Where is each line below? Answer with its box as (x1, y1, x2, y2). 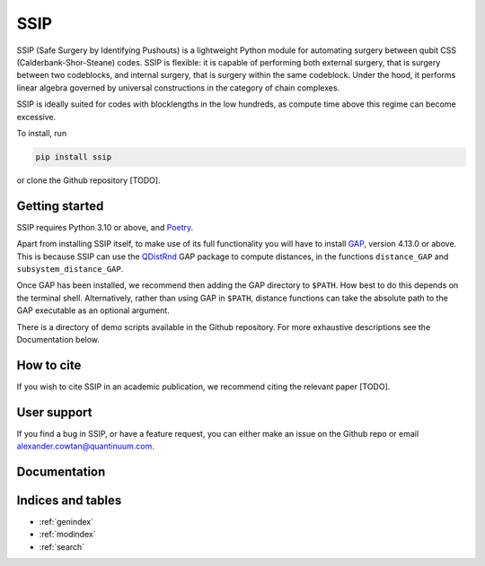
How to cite (16, 357, 82, 372)
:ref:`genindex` (39, 517, 94, 527)
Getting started (16, 198, 104, 213)
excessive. (16, 111, 57, 122)
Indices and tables (16, 492, 122, 508)
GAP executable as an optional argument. (16, 305, 170, 316)
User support (16, 405, 93, 420)
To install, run (16, 127, 67, 138)
